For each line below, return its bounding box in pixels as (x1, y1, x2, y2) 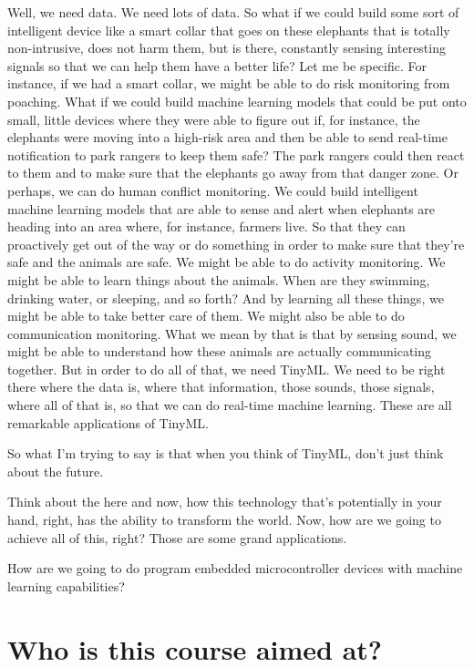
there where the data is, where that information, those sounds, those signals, (7, 377, 435, 396)
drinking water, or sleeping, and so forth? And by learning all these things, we (7, 288, 444, 307)
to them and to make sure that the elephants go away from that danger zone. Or (7, 163, 459, 182)
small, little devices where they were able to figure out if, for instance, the (7, 109, 420, 128)
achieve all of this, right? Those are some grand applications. (7, 528, 347, 547)
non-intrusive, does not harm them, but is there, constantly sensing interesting (7, 38, 446, 57)
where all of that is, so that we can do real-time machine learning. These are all (7, 395, 452, 415)
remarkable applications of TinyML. (7, 413, 209, 432)
